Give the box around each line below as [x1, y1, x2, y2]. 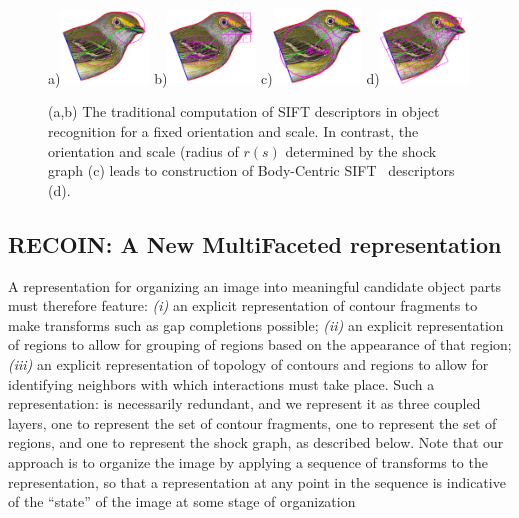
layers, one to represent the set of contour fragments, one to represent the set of [8, 412, 497, 433]
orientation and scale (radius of [48, 140, 239, 161]
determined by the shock [285, 140, 437, 161]
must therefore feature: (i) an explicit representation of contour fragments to [8, 295, 478, 316]
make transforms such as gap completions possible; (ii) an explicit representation [8, 314, 504, 335]
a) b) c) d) [48, 67, 380, 88]
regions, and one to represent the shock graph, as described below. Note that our [8, 432, 504, 453]
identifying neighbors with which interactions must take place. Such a [8, 373, 435, 394]
